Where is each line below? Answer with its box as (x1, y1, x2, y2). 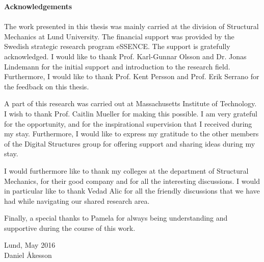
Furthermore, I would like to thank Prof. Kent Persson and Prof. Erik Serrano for (4, 71, 259, 82)
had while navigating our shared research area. (4, 195, 150, 206)
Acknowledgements (4, 1, 72, 11)
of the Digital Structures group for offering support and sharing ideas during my (4, 138, 255, 149)
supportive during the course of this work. (4, 222, 136, 233)
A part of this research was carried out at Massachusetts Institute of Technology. (4, 98, 257, 109)
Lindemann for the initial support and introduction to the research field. (4, 61, 230, 72)
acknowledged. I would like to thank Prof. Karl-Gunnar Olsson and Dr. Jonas (4, 51, 247, 61)
